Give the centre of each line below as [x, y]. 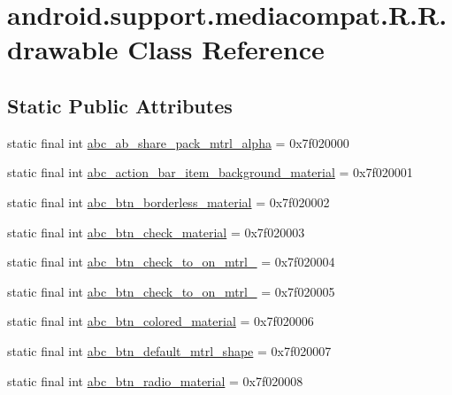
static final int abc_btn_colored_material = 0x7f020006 [161, 321]
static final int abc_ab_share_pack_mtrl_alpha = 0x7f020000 [178, 142]
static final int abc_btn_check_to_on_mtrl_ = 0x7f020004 [171, 262]
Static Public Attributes [120, 105]
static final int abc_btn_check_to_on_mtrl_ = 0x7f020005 [171, 291]
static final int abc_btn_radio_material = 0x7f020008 [155, 380]
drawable [63, 49]
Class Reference [226, 49]
